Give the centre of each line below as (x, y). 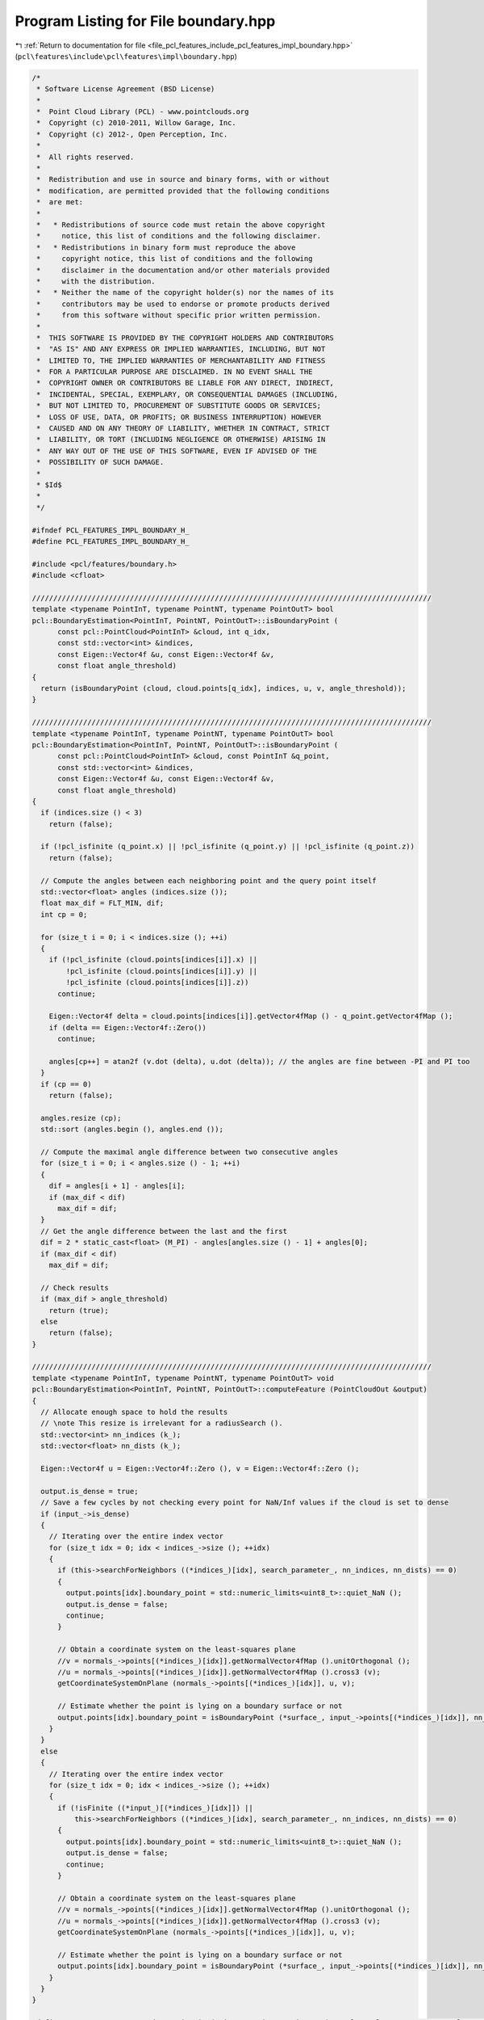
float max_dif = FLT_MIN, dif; (102, 903)
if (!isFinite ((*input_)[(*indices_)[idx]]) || (155, 1807)
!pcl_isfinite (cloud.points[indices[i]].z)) (157, 983)
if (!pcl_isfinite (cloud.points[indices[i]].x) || (153, 960)
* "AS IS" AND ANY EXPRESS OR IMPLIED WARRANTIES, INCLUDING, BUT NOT (181, 349)
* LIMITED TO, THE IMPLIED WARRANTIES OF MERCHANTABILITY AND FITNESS (181, 360)
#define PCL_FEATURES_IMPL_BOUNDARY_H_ (111, 541)
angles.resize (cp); (81, 1118)
